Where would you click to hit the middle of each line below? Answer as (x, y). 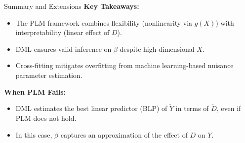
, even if (229, 108)
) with (225, 22)
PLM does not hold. (46, 118)
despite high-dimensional (157, 49)
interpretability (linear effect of (62, 32)
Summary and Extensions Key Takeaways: (72, 6)
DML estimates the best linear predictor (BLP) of (91, 108)
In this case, (34, 134)
